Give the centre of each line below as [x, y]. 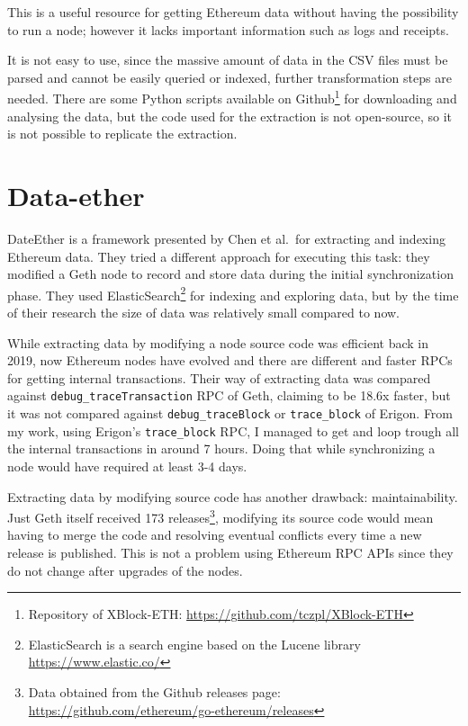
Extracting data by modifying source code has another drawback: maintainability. [233, 496]
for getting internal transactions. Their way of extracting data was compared [219, 377]
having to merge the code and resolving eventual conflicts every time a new [215, 535]
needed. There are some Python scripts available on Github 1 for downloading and [232, 97]
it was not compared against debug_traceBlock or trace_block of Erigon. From [230, 413]
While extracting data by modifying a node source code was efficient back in [218, 342]
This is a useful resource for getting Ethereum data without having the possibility [233, 12]
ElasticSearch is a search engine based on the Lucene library [194, 644]
